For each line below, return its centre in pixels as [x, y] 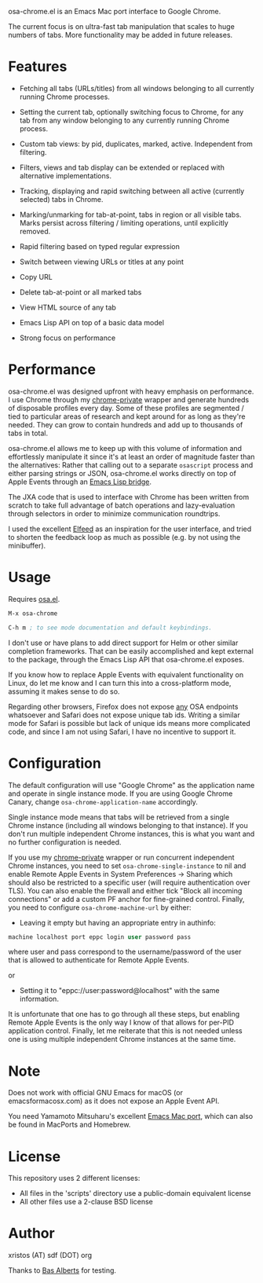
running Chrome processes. [64, 97]
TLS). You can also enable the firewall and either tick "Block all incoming [125, 890]
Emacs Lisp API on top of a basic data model [92, 322]
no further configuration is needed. [65, 842]
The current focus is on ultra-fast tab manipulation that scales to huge [122, 26]
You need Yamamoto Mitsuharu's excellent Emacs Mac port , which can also [131, 1116]
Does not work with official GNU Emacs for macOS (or [95, 1093]
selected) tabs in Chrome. [61, 199]
